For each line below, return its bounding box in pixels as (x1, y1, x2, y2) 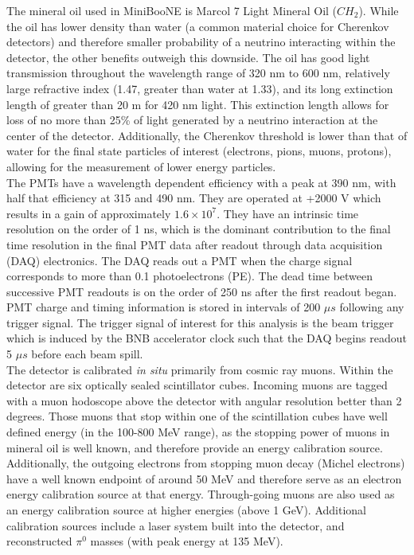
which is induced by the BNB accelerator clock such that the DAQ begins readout (6, 330, 407, 346)
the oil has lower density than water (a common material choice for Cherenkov (6, 18, 389, 34)
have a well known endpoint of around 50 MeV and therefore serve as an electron (6, 470, 402, 487)
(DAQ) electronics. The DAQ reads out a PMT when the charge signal (6, 252, 353, 268)
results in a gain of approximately (6, 205, 171, 221)
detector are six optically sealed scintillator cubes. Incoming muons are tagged (6, 377, 388, 393)
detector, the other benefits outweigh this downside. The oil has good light (6, 49, 370, 65)
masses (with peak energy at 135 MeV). (90, 533, 283, 549)
